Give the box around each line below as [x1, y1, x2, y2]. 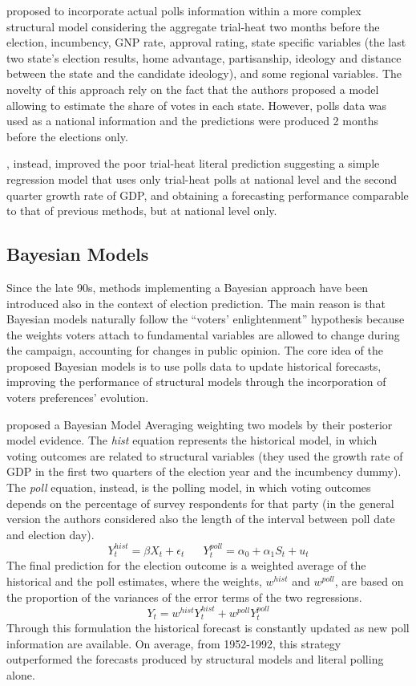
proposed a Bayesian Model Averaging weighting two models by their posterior [6, 416, 393, 432]
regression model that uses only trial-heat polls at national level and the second [6, 170, 398, 187]
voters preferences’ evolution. [6, 389, 149, 406]
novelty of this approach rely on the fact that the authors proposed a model [6, 80, 379, 97]
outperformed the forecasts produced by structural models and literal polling [6, 651, 384, 668]
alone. [6, 666, 35, 683]
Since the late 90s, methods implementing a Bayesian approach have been [6, 278, 369, 295]
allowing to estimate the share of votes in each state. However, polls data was [6, 96, 387, 113]
